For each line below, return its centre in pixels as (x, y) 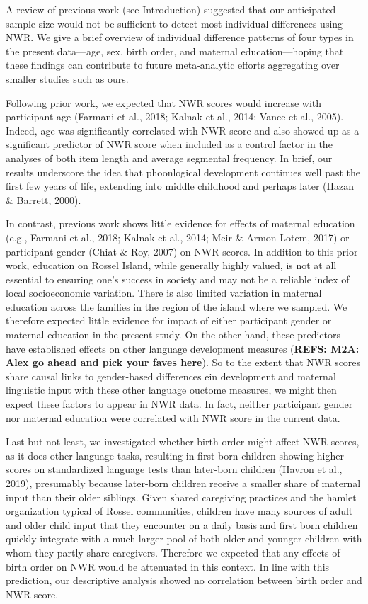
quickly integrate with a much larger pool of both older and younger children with (184, 539)
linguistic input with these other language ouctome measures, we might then (171, 390)
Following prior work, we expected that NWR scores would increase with (164, 102)
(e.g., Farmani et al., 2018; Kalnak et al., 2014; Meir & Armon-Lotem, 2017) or (178, 237)
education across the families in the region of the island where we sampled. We (177, 306)
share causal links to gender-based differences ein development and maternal (171, 376)
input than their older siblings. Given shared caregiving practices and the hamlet (181, 497)
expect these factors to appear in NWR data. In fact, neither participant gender (179, 404)
